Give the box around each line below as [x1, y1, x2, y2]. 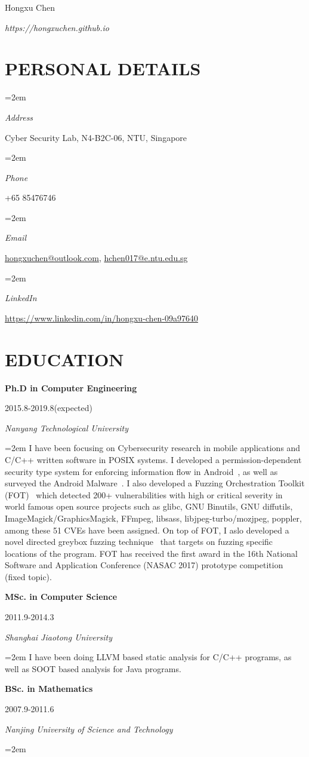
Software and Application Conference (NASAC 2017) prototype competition [5, 559, 283, 571]
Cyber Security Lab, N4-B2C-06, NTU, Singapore [5, 131, 187, 143]
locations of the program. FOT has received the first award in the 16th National [5, 547, 298, 559]
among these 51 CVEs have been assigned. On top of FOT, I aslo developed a [5, 523, 289, 536]
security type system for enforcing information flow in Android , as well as [5, 465, 278, 477]
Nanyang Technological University [5, 421, 129, 434]
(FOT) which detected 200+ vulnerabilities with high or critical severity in [5, 488, 283, 501]
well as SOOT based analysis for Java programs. [5, 662, 181, 675]
